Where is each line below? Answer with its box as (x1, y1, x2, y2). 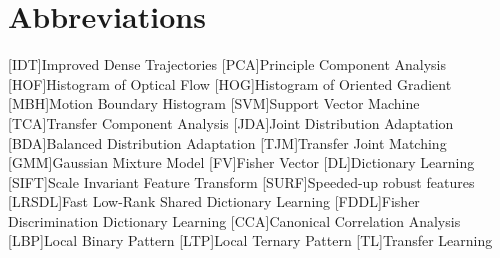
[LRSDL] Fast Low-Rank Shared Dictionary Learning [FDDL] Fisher (8, 191, 420, 212)
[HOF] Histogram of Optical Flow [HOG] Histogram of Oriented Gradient (8, 73, 452, 94)
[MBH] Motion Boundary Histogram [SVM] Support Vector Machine (8, 93, 420, 114)
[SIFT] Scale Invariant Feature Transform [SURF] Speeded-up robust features (8, 171, 475, 192)
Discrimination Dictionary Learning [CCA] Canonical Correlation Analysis (8, 210, 461, 231)
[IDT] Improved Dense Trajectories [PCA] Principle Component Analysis (8, 54, 447, 75)
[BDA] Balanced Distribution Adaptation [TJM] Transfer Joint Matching (8, 132, 447, 153)
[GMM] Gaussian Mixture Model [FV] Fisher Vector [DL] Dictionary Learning (8, 152, 475, 173)
